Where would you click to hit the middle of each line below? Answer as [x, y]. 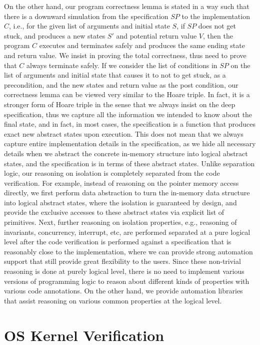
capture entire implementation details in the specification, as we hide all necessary [130, 143]
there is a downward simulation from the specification [86, 16]
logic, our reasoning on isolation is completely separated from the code [112, 173]
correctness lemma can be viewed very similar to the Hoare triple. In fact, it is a [127, 94]
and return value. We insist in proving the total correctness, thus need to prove [125, 55]
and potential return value [156, 35]
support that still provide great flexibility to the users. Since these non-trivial [122, 261]
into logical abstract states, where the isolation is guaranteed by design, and [120, 202]
